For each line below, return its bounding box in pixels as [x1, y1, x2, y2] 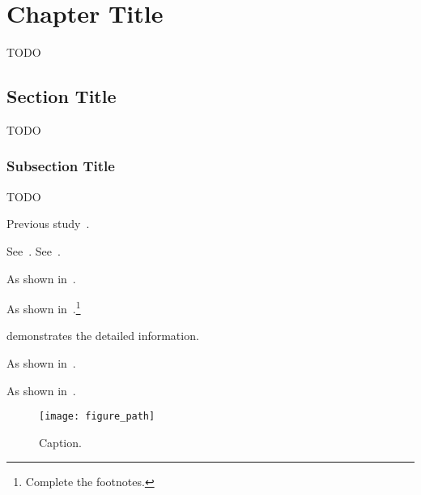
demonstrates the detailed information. [6, 327, 199, 344]
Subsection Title [6, 156, 115, 176]
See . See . [6, 242, 61, 259]
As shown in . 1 [6, 298, 81, 316]
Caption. [39, 433, 82, 450]
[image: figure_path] [39, 411, 155, 423]
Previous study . [6, 215, 90, 232]
